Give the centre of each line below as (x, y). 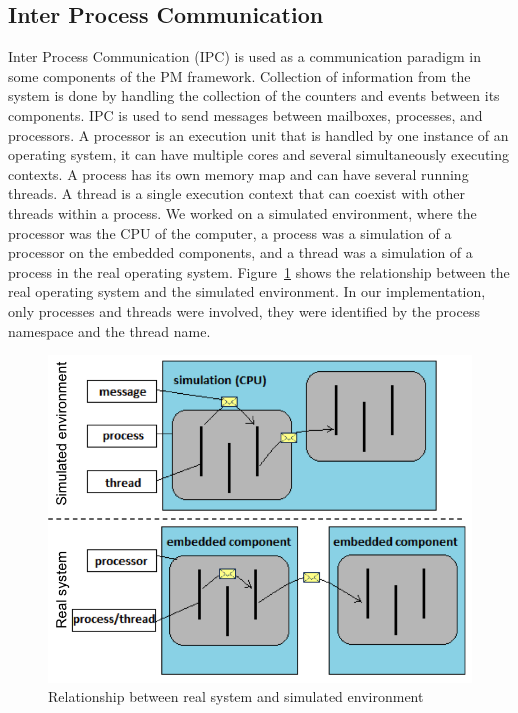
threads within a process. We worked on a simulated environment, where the (242, 212)
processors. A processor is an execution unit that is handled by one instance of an (258, 134)
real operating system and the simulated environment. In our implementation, (247, 291)
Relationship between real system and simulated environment (236, 696)
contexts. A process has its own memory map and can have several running (238, 173)
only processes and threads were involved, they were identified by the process (244, 310)
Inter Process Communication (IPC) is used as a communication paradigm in (244, 56)
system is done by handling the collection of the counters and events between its (254, 95)
